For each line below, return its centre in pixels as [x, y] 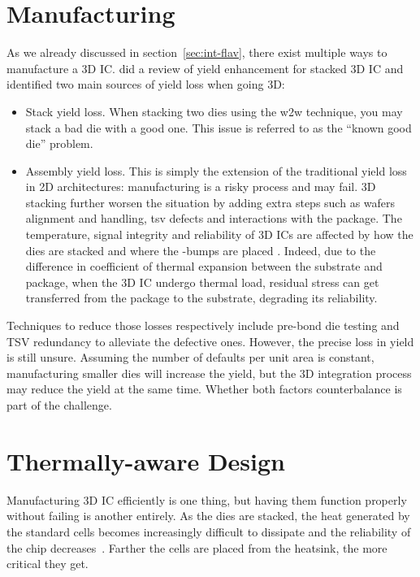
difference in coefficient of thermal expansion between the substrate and [204, 266]
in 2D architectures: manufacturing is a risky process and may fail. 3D [201, 187]
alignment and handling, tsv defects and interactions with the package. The [214, 218]
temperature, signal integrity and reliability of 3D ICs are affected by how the [219, 234]
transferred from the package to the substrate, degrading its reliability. [201, 298]
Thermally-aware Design [146, 460]
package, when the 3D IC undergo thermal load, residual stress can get [202, 282]
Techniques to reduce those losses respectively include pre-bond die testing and [203, 325]
